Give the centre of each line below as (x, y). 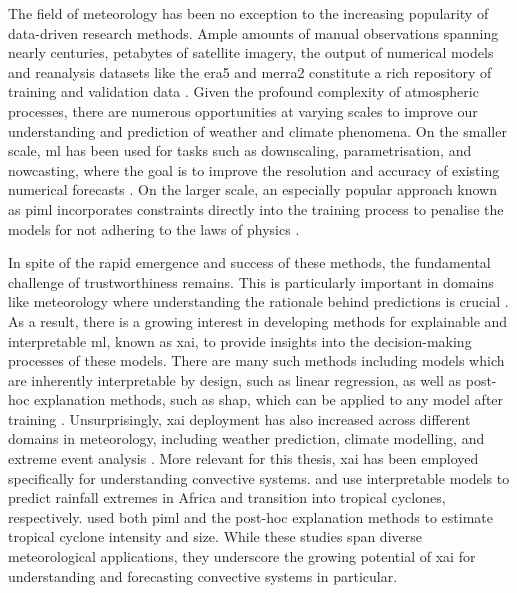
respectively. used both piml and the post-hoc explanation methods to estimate (250, 516)
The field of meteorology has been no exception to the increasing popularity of (248, 13)
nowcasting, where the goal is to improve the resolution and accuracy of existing (254, 169)
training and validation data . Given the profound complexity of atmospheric (243, 91)
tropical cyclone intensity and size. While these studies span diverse (215, 536)
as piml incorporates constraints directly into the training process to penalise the (256, 208)
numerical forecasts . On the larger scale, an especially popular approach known (253, 189)
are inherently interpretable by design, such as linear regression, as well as (235, 379)
